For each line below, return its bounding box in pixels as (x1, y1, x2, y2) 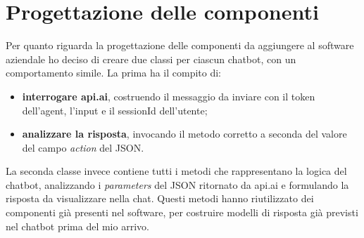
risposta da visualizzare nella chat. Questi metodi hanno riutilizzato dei (6, 191, 314, 206)
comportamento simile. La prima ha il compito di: (6, 65, 222, 80)
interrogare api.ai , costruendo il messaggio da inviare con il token (22, 88, 315, 103)
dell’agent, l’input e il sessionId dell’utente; (22, 103, 208, 117)
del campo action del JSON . (22, 140, 144, 154)
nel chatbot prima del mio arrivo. (6, 218, 149, 233)
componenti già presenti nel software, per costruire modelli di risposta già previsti (6, 205, 358, 220)
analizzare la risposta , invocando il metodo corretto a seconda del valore (22, 126, 347, 141)
